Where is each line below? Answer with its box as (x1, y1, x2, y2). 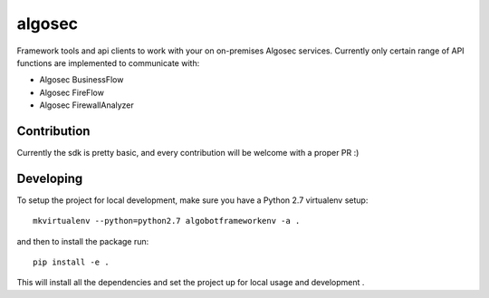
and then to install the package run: (16, 236, 149, 246)
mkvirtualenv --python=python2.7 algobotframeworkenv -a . (33, 216, 301, 226)
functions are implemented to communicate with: (16, 57, 200, 68)
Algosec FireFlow (39, 87, 104, 98)
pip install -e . (33, 257, 110, 267)
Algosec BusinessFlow (39, 74, 124, 85)
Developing (16, 170, 83, 186)
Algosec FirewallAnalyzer (39, 100, 135, 111)
